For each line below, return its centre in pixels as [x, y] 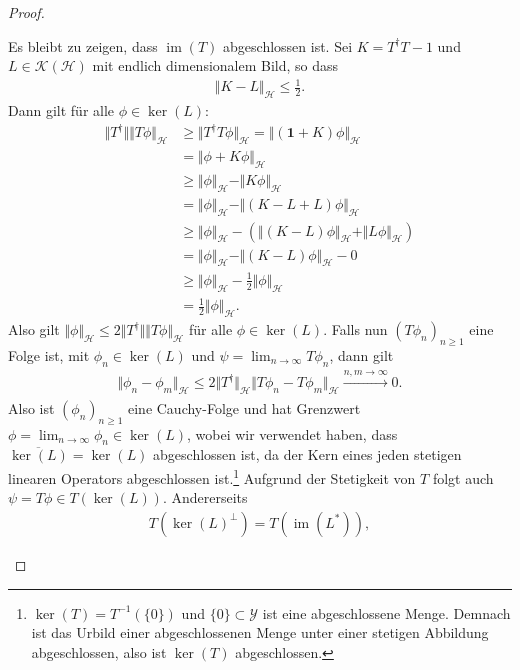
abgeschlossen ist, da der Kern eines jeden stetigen [307, 454]
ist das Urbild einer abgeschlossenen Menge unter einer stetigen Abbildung [260, 632]
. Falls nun [355, 329]
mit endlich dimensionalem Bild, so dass [215, 65]
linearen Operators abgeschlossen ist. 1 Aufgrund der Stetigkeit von [212, 476]
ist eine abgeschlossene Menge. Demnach [386, 612]
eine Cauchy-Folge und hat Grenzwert [244, 407]
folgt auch [463, 477]
